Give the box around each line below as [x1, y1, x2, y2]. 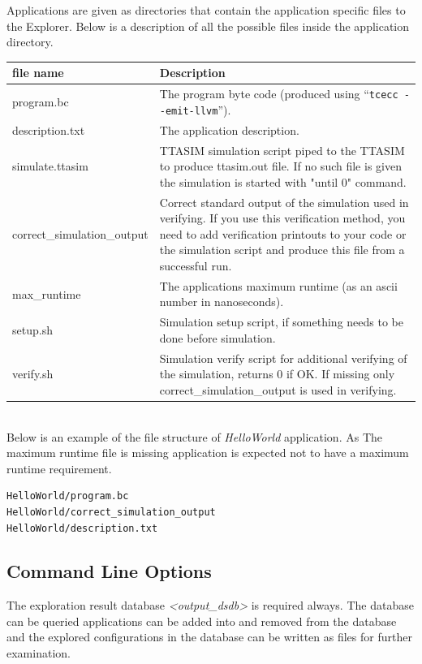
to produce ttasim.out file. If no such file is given [159, 157, 402, 175]
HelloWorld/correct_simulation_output [6, 506, 216, 518]
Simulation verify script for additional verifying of [159, 349, 407, 366]
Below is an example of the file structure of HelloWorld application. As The [6, 428, 382, 445]
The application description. [159, 121, 299, 138]
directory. [6, 33, 54, 50]
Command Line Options [6, 558, 212, 584]
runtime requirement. [6, 459, 112, 476]
